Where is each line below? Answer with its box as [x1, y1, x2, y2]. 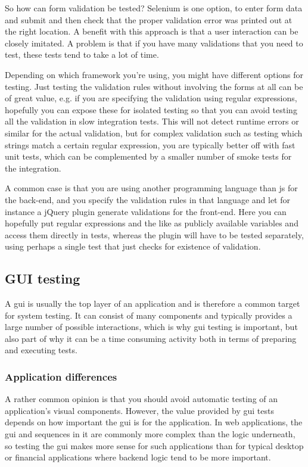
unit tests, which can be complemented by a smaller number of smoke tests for [5, 150, 292, 163]
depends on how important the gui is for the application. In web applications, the [5, 416, 303, 428]
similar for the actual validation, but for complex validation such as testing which [5, 126, 303, 139]
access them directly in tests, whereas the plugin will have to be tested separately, [5, 228, 304, 241]
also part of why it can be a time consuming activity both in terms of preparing [5, 332, 297, 344]
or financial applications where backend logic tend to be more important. [5, 451, 271, 463]
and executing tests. [5, 344, 77, 356]
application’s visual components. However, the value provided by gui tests [5, 404, 274, 416]
